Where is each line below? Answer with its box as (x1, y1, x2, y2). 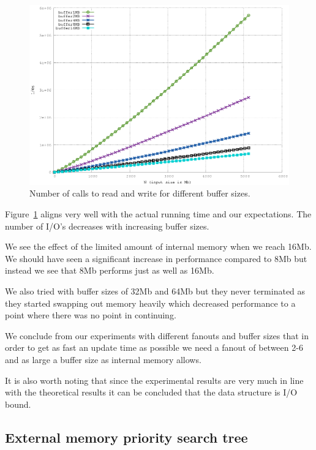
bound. (5, 397, 31, 410)
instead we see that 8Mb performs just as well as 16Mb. (5, 264, 214, 277)
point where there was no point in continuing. (5, 309, 176, 321)
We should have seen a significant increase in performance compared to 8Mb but (5, 252, 307, 264)
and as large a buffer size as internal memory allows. (5, 353, 201, 366)
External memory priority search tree (5, 427, 248, 446)
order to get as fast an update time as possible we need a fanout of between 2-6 (5, 341, 303, 354)
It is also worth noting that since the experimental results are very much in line (5, 373, 304, 386)
